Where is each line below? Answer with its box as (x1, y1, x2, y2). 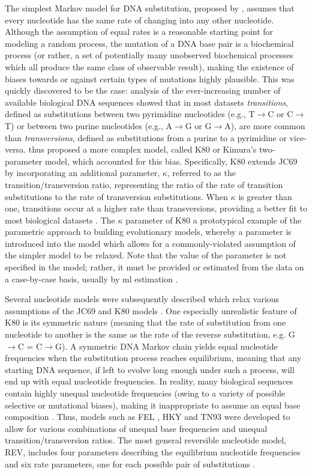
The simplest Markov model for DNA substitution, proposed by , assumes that (5, 2, 295, 14)
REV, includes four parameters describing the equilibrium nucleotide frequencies (5, 445, 301, 458)
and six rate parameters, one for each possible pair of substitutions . (5, 457, 256, 470)
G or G (185, 119, 212, 132)
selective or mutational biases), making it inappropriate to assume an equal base (5, 398, 301, 411)
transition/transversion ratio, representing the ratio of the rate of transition (5, 178, 283, 190)
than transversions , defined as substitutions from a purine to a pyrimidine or (5, 131, 287, 144)
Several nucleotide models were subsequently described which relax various (5, 293, 280, 305)
